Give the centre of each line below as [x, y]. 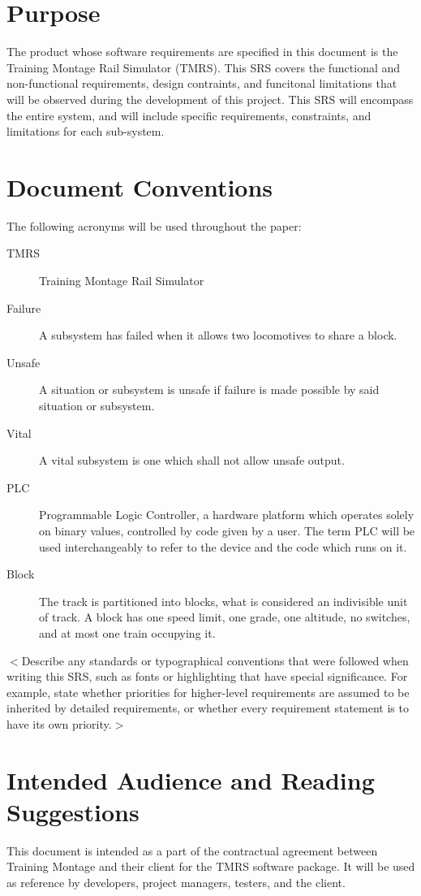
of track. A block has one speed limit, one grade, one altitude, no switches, [225, 617]
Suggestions [73, 811]
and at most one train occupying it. [127, 632]
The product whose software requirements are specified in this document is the [202, 52]
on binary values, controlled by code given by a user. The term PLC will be [227, 530]
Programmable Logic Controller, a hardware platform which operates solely [227, 515]
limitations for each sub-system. [86, 131]
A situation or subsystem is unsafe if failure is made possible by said [209, 390]
